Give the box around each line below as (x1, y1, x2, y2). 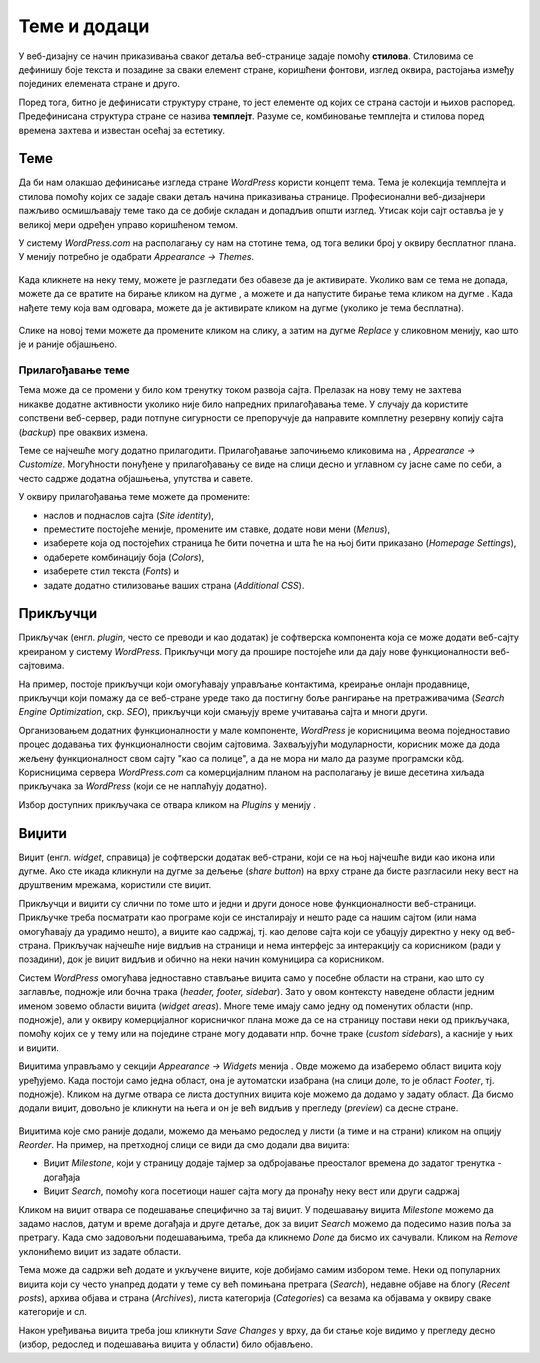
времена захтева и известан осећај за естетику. (18, 124, 225, 136)
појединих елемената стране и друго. (18, 78, 180, 90)
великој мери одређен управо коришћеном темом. (18, 218, 239, 230)
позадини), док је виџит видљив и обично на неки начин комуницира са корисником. (18, 953, 385, 965)
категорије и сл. (18, 1306, 87, 1318)
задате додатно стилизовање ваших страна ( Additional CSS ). (43, 579, 305, 591)
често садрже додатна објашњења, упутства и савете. (18, 472, 254, 484)
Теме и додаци (18, 15, 150, 37)
